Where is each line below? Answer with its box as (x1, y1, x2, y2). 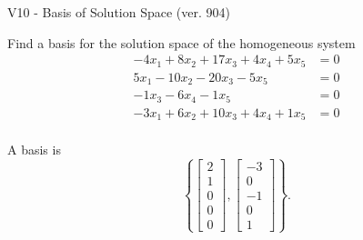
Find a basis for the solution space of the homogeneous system (7, 33, 356, 52)
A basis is (7, 140, 61, 159)
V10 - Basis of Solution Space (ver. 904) (7, 3, 230, 21)
